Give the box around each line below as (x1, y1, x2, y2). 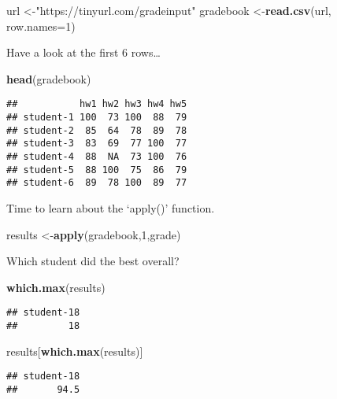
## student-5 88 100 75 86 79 (6, 164, 187, 175)
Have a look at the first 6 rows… (6, 44, 161, 61)
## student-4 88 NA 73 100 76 (6, 151, 187, 162)
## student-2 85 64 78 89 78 (6, 124, 187, 136)
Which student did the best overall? (6, 253, 180, 269)
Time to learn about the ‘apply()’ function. (6, 199, 215, 216)
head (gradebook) (6, 70, 91, 87)
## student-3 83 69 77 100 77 (6, 138, 187, 150)
